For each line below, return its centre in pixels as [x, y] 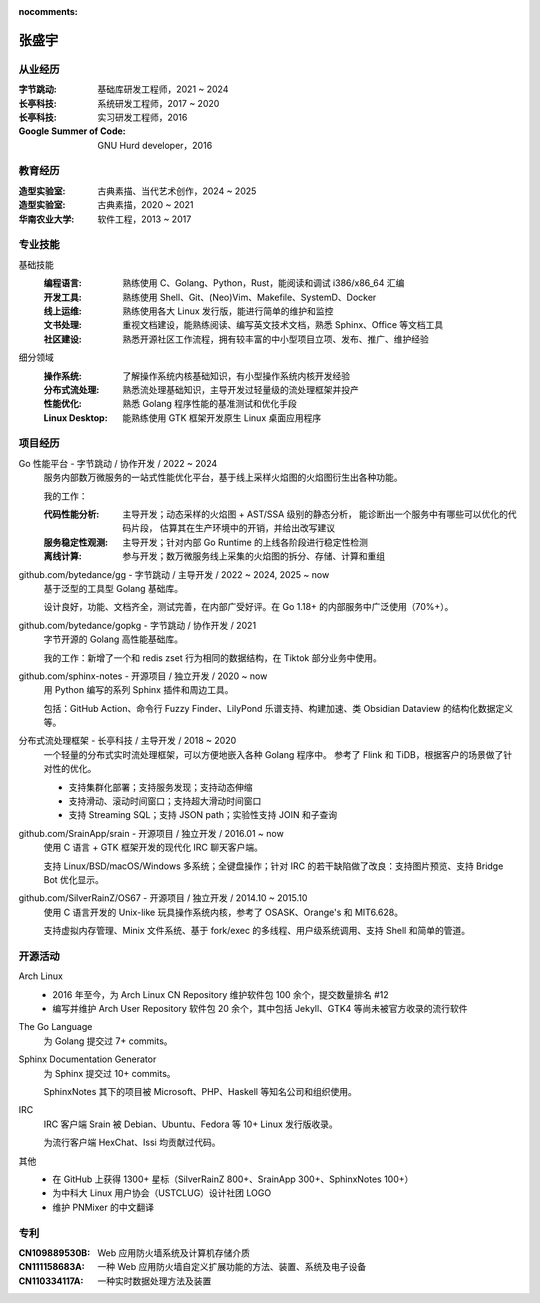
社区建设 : [62, 339]
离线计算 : [62, 556]
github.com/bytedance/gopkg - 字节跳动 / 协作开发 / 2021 [137, 625]
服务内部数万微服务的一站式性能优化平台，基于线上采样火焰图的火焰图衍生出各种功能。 [223, 477]
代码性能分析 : [71, 514]
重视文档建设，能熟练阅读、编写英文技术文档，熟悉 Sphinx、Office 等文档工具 [283, 325]
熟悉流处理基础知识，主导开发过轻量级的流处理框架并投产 [240, 389]
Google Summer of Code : [72, 131]
